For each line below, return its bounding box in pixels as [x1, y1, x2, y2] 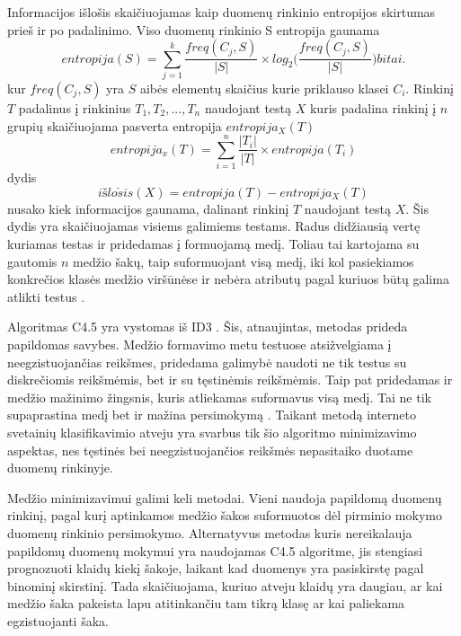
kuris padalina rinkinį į [309, 98, 437, 117]
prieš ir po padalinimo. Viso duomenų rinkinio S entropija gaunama [7, 20, 380, 39]
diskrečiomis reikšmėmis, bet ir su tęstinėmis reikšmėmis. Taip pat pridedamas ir [7, 370, 453, 389]
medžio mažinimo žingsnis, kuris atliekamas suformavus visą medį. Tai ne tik [7, 387, 431, 406]
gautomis [7, 252, 58, 270]
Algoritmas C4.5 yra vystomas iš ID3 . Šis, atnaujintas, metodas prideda [7, 317, 408, 336]
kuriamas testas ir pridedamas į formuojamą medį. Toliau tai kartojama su [7, 234, 420, 253]
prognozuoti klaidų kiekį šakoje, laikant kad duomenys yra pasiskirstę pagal [7, 559, 424, 578]
